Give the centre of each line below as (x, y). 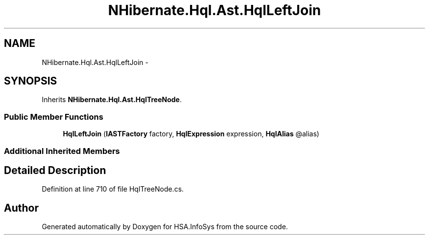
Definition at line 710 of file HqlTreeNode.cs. (113, 189)
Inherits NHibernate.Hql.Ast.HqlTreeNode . (112, 100)
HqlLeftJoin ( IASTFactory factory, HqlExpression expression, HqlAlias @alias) (191, 134)
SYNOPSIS (31, 81)
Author (21, 208)
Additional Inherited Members (62, 151)
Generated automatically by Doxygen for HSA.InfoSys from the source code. (165, 227)
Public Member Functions (54, 117)
